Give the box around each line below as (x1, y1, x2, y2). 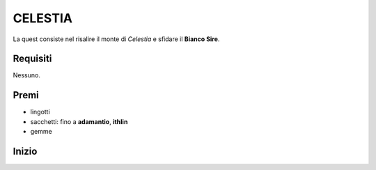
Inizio (13, 145, 38, 157)
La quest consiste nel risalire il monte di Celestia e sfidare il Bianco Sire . (13, 35, 220, 43)
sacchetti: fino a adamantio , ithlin (30, 117, 128, 125)
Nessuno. (13, 71, 41, 79)
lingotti (30, 108, 50, 116)
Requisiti (13, 53, 52, 65)
